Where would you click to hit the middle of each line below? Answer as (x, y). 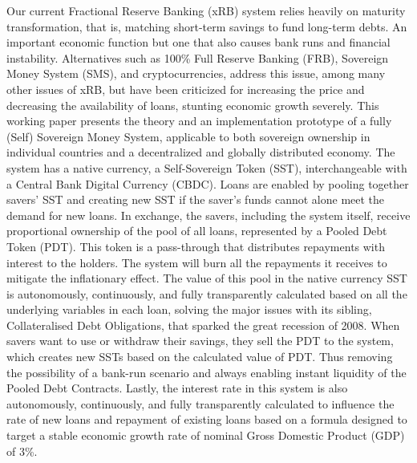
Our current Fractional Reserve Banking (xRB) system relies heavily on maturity (206, 10)
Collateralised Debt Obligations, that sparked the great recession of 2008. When (203, 325)
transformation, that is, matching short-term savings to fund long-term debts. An (207, 26)
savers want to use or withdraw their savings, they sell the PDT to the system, (200, 341)
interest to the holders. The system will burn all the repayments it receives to (197, 262)
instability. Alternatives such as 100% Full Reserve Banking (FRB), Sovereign (198, 57)
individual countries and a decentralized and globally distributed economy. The (201, 152)
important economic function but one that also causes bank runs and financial (198, 42)
